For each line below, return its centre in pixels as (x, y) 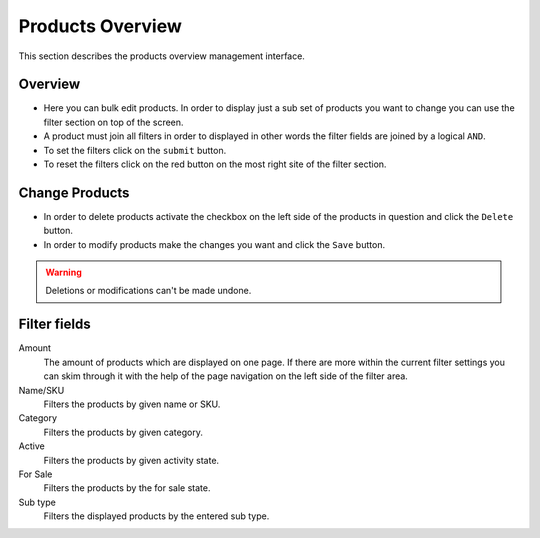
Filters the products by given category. (123, 432)
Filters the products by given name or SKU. (132, 404)
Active (31, 446)
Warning (63, 272)
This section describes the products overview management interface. (161, 56)
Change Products (74, 192)
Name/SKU (41, 390)
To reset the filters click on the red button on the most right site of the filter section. (215, 164)
